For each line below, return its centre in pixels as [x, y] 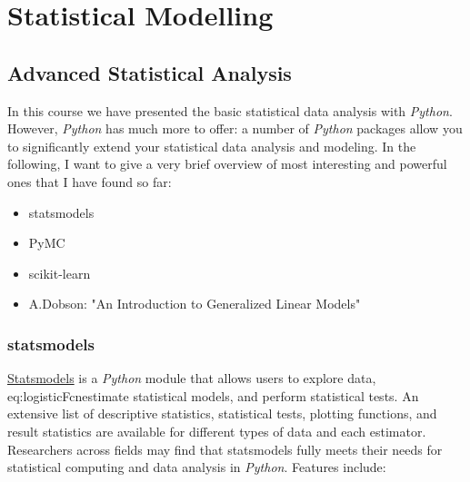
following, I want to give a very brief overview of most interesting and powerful [227, 164]
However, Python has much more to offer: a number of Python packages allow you [235, 128]
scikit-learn [60, 273]
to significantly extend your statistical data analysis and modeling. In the [212, 146]
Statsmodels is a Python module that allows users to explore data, [192, 378]
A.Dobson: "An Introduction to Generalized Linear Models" [195, 304]
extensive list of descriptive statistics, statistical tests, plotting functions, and [222, 413]
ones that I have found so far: [90, 181]
